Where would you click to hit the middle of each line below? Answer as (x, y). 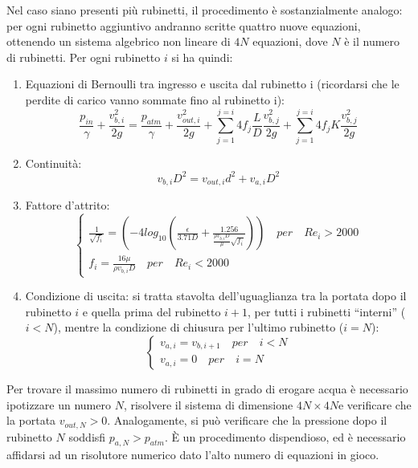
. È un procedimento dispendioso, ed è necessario (285, 436)
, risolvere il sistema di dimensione (208, 404)
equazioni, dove (290, 41)
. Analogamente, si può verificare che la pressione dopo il (247, 420)
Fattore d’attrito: (68, 205)
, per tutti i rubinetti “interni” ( (327, 311)
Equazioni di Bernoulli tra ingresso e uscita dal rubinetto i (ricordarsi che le (212, 84)
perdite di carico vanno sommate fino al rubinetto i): (155, 99)
